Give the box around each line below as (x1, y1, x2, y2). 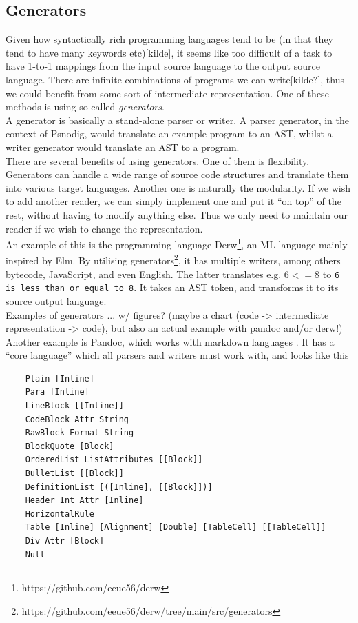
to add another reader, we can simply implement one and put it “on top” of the (6, 194, 341, 208)
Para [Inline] (25, 387, 89, 397)
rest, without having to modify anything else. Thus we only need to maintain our (6, 207, 348, 221)
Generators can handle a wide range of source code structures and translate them (6, 167, 349, 181)
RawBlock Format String (25, 428, 134, 438)
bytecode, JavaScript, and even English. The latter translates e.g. (6, 266, 282, 281)
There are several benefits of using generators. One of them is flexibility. (6, 153, 310, 168)
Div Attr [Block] (25, 536, 105, 546)
